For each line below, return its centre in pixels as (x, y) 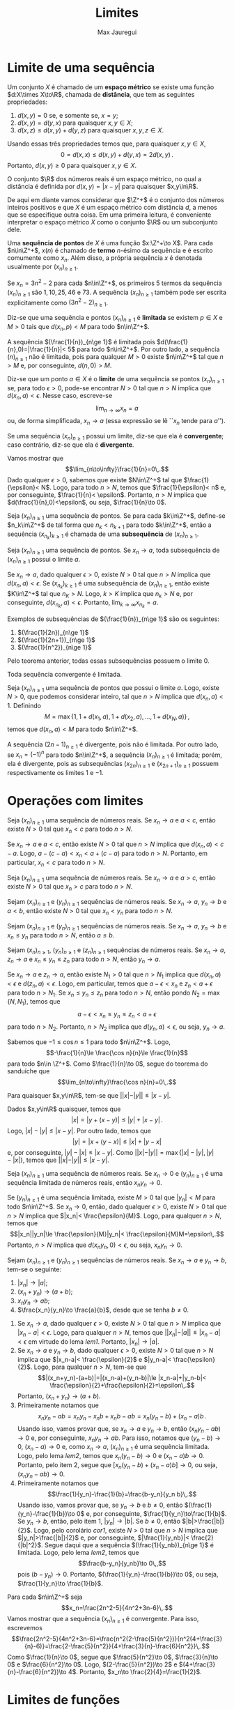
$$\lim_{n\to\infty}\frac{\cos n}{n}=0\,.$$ (117, 1082)
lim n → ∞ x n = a (117, 409)
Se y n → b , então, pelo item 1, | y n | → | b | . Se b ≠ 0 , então (99, 1522)
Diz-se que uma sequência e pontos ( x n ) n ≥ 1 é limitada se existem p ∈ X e (115, 318)
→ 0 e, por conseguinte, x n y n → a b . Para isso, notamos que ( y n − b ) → (119, 1439)
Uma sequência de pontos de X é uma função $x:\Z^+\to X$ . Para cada (110, 243)
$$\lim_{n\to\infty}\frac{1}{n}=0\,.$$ (117, 469)
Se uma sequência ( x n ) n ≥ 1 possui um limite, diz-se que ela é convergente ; (116, 437)
